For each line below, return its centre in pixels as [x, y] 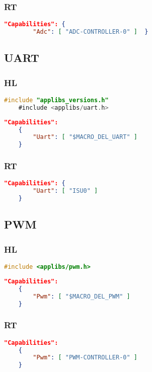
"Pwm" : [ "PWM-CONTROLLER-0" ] [85, 358]
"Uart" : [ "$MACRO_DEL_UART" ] [85, 137]
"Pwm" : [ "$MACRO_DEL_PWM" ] [82, 296]
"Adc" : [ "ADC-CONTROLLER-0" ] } [91, 32]
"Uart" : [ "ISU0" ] [65, 191]
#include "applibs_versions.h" [56, 100]
